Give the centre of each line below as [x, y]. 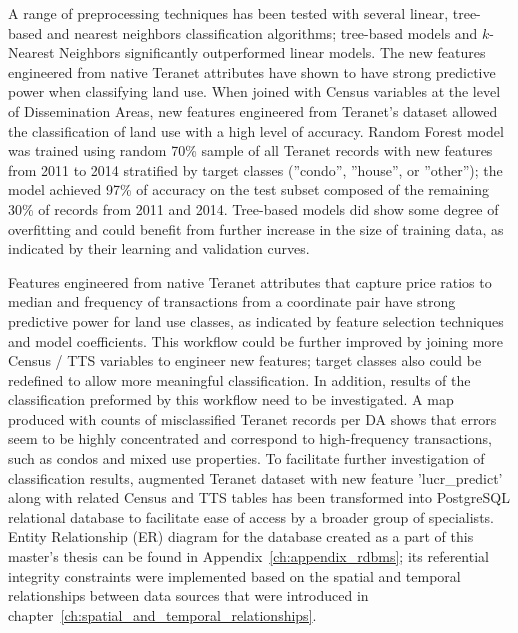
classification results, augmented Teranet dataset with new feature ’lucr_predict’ [255, 477]
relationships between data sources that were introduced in [188, 595]
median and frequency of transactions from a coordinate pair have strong [232, 301]
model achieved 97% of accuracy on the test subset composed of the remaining [248, 189]
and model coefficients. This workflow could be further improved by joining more [256, 340]
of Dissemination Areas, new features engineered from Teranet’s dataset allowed [253, 110]
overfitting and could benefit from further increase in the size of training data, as [256, 228]
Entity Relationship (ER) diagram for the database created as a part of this [241, 536]
